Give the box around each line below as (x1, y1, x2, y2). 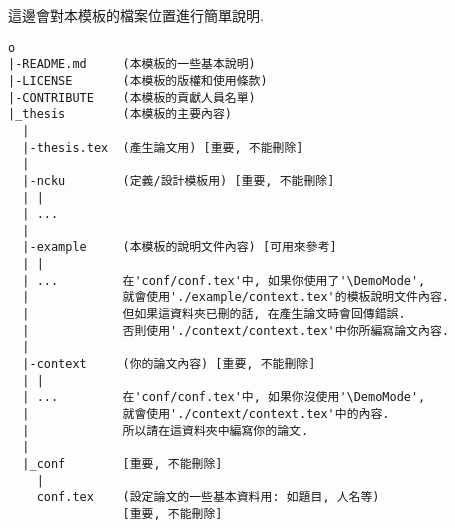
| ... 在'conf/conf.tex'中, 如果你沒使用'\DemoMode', (22, 390, 426, 405)
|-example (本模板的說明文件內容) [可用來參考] (22, 240, 337, 255)
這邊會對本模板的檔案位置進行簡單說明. (8, 5, 264, 25)
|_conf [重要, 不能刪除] (22, 457, 223, 471)
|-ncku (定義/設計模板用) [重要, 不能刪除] (22, 173, 335, 188)
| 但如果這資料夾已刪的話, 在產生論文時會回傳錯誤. (22, 307, 406, 322)
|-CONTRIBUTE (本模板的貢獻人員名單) (8, 90, 256, 105)
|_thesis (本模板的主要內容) (8, 107, 232, 122)
